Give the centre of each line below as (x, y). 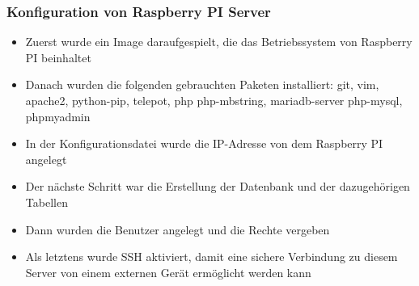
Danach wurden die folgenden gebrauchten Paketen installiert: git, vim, (202, 84)
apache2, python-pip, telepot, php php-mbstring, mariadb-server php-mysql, (214, 100)
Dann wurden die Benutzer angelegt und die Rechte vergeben (178, 229)
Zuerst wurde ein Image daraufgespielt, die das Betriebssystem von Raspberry (219, 42)
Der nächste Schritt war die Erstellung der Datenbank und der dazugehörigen (218, 186)
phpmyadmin (58, 116)
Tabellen (47, 202)
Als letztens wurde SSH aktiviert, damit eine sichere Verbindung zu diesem (212, 257)
